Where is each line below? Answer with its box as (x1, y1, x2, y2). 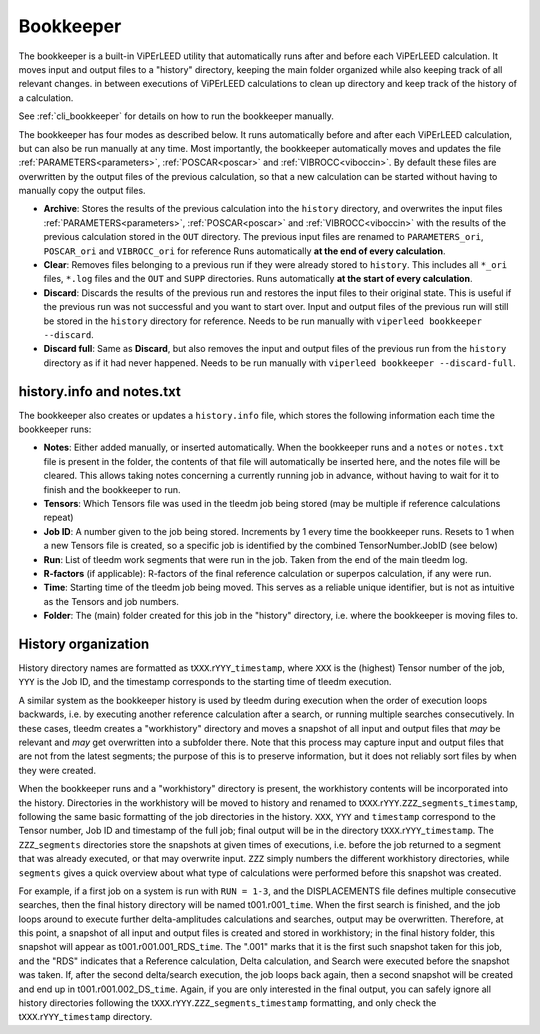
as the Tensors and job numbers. (43, 595, 180, 607)
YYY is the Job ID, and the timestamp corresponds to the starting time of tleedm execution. (18, 676, 392, 688)
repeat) (43, 511, 74, 524)
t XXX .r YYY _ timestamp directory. (18, 1011, 153, 1023)
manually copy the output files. (18, 185, 146, 197)
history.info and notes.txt (18, 383, 182, 400)
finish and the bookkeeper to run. (43, 483, 181, 495)
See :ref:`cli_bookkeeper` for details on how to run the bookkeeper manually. (18, 110, 335, 122)
